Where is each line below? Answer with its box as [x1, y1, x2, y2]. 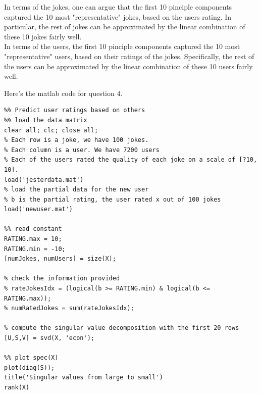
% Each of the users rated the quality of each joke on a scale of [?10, [4, 156, 257, 164]
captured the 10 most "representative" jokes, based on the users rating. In [4, 11, 232, 22]
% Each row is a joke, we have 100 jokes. [4, 136, 149, 144]
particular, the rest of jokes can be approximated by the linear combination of [4, 21, 245, 32]
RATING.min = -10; [4, 245, 66, 253]
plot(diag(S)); [4, 364, 55, 371]
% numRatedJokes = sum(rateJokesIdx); [4, 305, 134, 312]
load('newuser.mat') [4, 206, 73, 213]
